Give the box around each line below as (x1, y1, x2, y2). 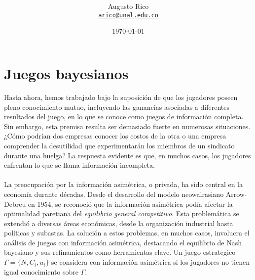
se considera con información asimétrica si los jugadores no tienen (51, 257, 250, 267)
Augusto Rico (108, 1, 149, 11)
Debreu (4, 198, 26, 209)
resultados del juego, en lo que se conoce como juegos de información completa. (4, 111, 244, 122)
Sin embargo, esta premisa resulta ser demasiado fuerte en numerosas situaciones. (4, 121, 251, 131)
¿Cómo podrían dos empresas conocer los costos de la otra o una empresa (4, 131, 226, 141)
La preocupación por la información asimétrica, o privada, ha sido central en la (4, 179, 243, 189)
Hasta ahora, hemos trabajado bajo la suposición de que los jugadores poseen (4, 92, 238, 102)
